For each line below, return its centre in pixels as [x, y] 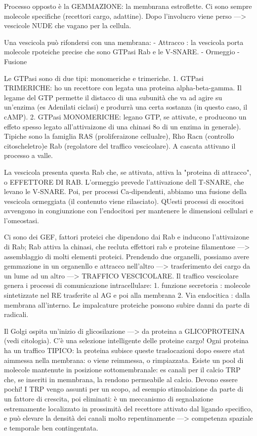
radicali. [16, 314]
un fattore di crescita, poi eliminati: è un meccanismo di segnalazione [109, 398]
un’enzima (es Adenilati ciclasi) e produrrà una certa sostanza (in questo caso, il [126, 107]
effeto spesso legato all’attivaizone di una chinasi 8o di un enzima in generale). [123, 126]
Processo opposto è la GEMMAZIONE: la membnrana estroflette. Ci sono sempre [128, 6]
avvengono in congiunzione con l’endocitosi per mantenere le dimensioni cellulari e [128, 211]
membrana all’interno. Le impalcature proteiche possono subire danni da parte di [127, 304]
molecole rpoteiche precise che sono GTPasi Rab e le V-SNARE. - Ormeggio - [122, 52]
